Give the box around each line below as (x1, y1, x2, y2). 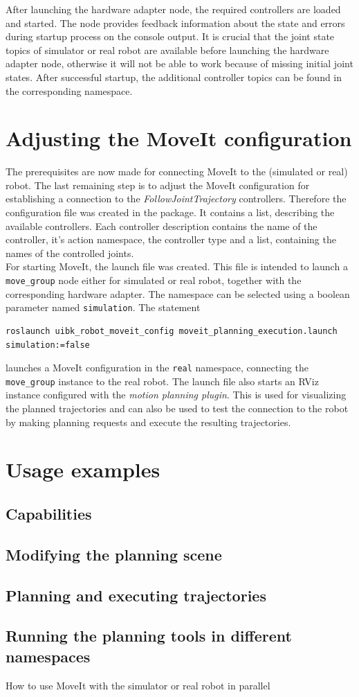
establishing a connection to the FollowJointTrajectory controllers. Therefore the (6, 191, 347, 206)
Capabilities (6, 502, 92, 524)
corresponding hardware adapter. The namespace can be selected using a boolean (6, 286, 350, 301)
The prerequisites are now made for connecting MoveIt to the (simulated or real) (6, 164, 348, 179)
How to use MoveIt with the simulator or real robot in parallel (6, 678, 270, 692)
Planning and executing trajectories (6, 584, 266, 606)
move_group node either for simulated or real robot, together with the (6, 273, 302, 288)
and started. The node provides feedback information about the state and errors (6, 15, 345, 30)
